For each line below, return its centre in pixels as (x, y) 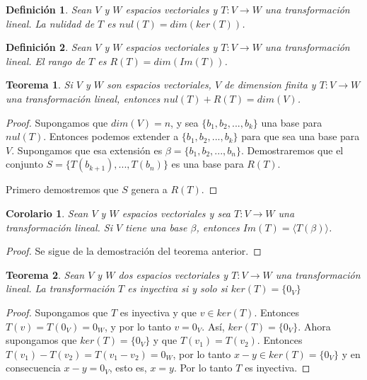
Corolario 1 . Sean (47, 213)
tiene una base (156, 227)
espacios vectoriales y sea (176, 213)
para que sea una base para (301, 136)
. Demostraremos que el (292, 150)
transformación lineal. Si (59, 227)
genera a (149, 189)
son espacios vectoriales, (159, 85)
